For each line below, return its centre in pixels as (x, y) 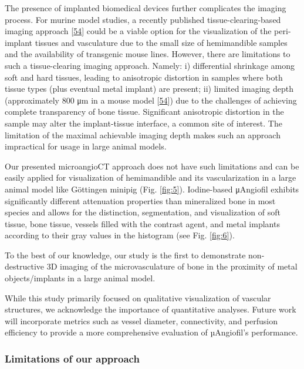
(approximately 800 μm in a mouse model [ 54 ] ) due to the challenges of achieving (151, 100)
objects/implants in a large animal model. (80, 278)
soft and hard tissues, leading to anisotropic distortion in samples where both (144, 77)
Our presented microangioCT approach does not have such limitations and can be (152, 166)
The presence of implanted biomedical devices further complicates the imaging (146, 8)
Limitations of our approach (72, 358)
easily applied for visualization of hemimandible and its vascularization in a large (151, 177)
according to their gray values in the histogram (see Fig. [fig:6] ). (120, 235)
